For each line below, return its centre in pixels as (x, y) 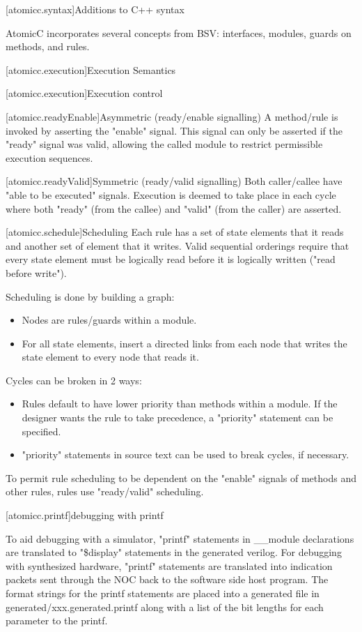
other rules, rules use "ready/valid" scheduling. (105, 491)
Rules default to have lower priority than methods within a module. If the (180, 404)
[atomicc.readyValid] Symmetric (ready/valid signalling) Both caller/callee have (174, 181)
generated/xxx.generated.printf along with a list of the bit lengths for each (165, 607)
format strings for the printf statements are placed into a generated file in (163, 593)
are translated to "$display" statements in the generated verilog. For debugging (174, 552)
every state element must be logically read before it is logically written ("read (171, 259)
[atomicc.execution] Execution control (84, 93)
